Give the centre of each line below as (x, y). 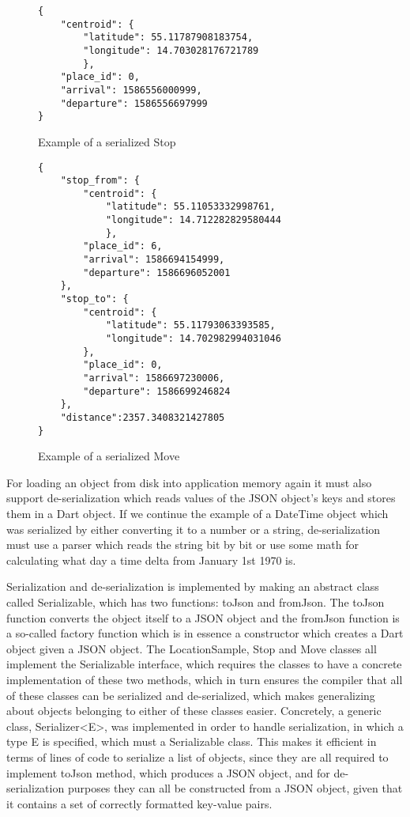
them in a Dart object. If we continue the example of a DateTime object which (197, 514)
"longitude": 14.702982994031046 (193, 339)
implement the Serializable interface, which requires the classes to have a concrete (204, 664)
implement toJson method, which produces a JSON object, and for (168, 772)
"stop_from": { (100, 181)
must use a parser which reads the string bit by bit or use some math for (183, 545)
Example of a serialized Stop (107, 141)
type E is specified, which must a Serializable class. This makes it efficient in (192, 741)
